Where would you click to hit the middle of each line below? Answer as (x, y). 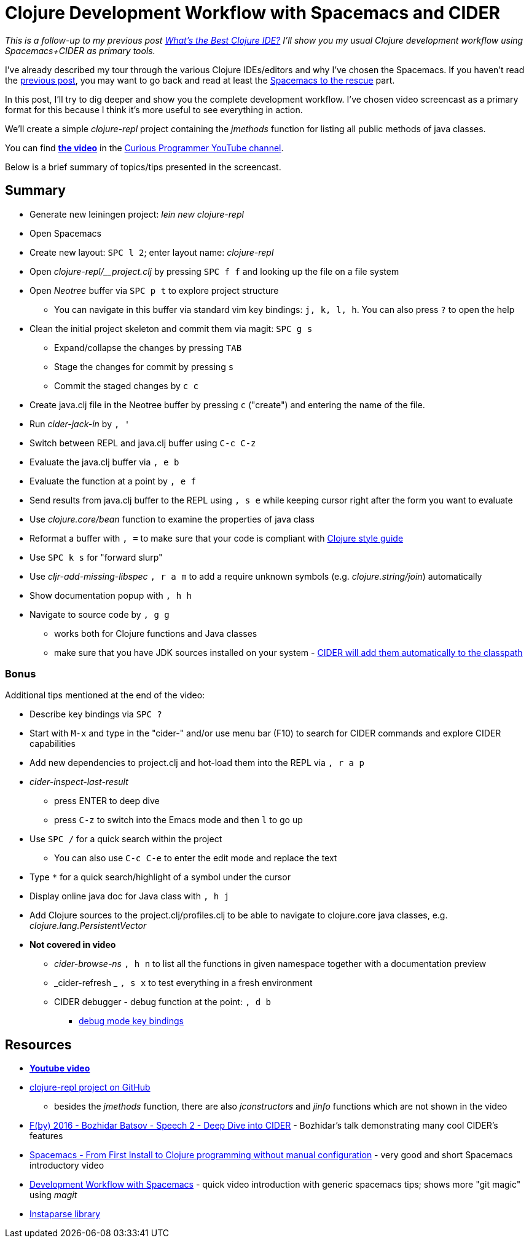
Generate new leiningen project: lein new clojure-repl (137, 214)
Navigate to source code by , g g (100, 614)
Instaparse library (65, 1214)
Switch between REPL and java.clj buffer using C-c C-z (143, 443)
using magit (53, 1195)
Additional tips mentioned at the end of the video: (105, 695)
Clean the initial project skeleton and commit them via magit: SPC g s (171, 328)
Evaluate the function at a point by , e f (113, 481)
